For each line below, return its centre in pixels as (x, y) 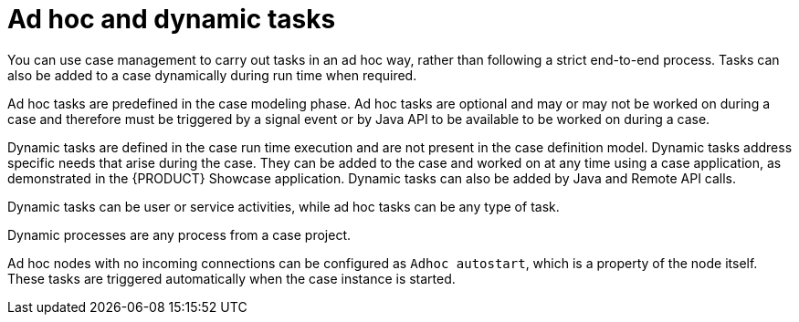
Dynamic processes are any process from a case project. (179, 234)
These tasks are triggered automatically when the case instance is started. (231, 278)
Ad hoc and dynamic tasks (172, 19)
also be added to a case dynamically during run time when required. (212, 75)
